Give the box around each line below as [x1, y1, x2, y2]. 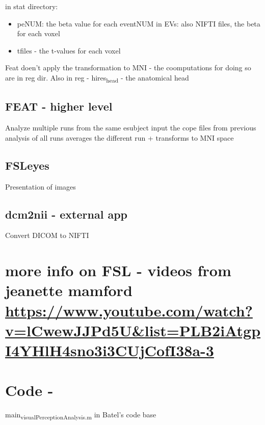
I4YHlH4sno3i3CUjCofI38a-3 [5, 340, 214, 361]
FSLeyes [5, 157, 49, 173]
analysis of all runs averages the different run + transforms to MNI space [5, 132, 234, 143]
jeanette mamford [5, 280, 132, 301]
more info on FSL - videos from [5, 260, 231, 281]
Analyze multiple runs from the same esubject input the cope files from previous [5, 122, 256, 133]
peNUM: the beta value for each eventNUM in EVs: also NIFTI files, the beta [17, 18, 260, 29]
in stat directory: [5, 1, 58, 11]
